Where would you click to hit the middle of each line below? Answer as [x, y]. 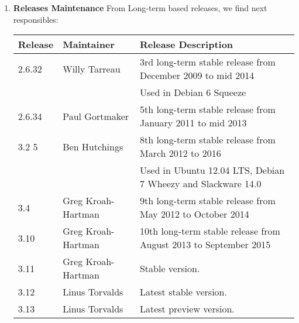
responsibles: [36, 19]
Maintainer [89, 44]
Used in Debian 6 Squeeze [193, 92]
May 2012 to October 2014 [194, 214]
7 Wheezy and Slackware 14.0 [200, 184]
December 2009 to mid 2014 [197, 75]
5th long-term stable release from [207, 109]
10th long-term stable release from [210, 231]
